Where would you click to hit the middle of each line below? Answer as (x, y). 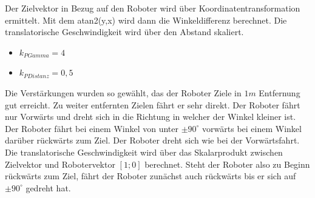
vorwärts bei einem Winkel (252, 128)
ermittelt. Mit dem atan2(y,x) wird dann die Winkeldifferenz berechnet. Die (146, 20)
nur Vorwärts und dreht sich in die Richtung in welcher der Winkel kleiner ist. (151, 117)
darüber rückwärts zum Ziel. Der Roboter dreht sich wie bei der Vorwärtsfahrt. (152, 140)
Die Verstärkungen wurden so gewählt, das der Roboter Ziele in (123, 92)
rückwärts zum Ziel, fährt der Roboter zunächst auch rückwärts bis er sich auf (151, 176)
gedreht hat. (48, 187)
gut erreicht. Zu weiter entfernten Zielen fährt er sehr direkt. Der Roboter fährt (153, 104)
